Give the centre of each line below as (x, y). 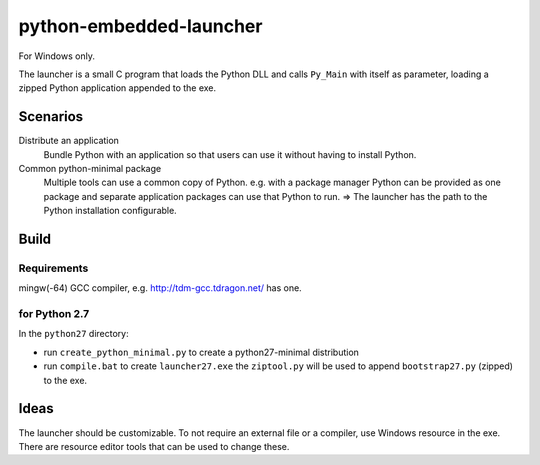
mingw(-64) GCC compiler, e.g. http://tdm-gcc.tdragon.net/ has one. (160, 288)
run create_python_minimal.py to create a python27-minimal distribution (201, 352)
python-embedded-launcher (140, 26)
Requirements (53, 268)
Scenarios (51, 116)
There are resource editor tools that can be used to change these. (154, 446)
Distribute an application (69, 141)
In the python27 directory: (73, 334)
